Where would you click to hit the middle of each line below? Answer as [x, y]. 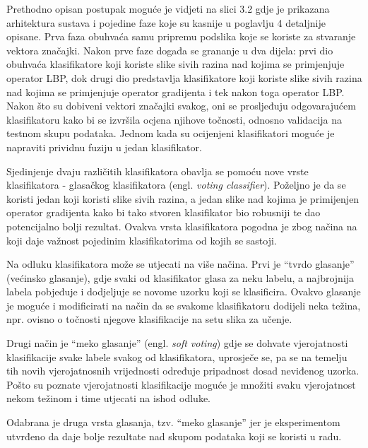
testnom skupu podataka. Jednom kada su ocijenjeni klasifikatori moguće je [171, 133]
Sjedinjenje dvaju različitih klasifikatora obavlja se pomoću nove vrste [158, 171]
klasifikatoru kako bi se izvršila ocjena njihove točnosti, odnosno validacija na [174, 119]
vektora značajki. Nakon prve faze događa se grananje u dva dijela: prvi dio [170, 50]
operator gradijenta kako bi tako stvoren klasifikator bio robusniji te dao [164, 212]
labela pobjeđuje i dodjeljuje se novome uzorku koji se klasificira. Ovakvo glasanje [184, 291]
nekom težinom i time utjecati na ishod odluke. [109, 398]
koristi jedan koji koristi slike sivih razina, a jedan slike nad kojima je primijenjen [183, 198]
